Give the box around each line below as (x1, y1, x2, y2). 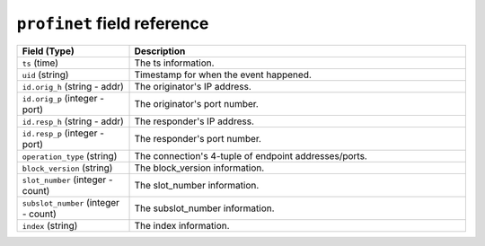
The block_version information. (134, 162, 265, 174)
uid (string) (22, 68, 69, 81)
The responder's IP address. (134, 115, 255, 127)
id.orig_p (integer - (22, 92, 105, 104)
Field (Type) (22, 45, 75, 57)
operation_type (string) (22, 149, 118, 162)
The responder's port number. (134, 132, 262, 145)
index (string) (22, 219, 78, 232)
